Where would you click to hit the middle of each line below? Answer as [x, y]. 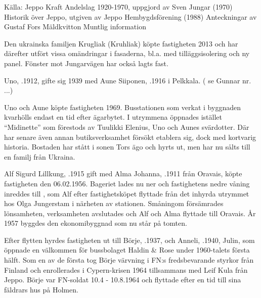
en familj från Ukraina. [40, 156]
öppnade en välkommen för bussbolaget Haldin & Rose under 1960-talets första [127, 250]
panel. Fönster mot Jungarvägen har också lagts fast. [86, 63]
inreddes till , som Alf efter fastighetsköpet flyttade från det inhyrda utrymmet [127, 193]
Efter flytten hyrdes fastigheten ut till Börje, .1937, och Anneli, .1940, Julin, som [129, 240]
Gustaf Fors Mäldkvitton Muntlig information [75, 27]
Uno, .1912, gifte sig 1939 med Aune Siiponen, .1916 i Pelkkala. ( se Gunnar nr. [128, 80]
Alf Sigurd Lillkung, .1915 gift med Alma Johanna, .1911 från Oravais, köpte [123, 173]
